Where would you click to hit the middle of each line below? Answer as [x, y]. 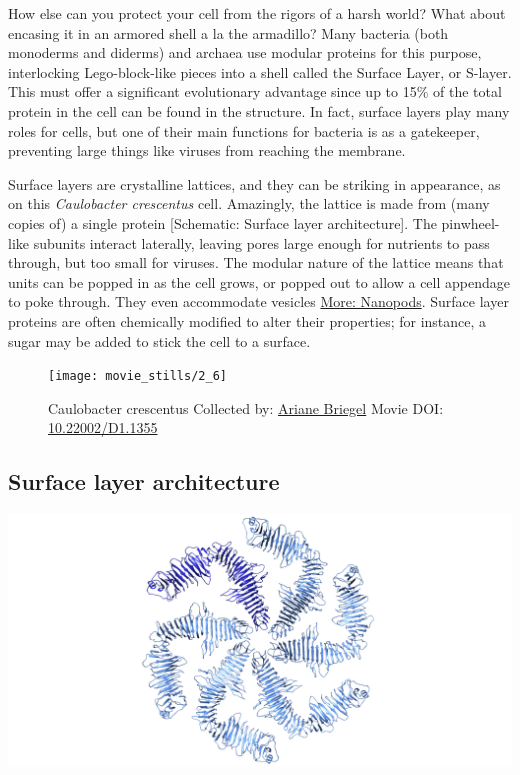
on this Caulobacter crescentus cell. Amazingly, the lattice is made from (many [249, 203]
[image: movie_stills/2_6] [137, 376]
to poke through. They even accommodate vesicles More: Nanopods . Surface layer [258, 301]
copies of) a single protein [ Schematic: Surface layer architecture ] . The [222, 222]
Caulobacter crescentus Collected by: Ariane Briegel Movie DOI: [246, 407]
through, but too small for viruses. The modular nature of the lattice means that [256, 262]
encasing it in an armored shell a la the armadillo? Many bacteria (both [228, 32]
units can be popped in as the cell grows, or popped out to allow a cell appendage [259, 281]
